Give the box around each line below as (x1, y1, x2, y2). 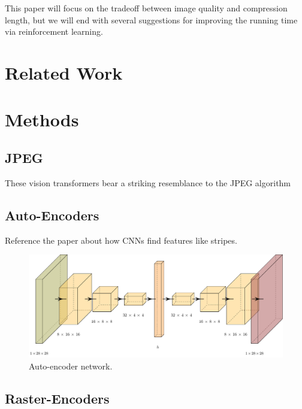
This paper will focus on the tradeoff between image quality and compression (5, 2, 288, 14)
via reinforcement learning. (5, 25, 103, 38)
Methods (5, 107, 79, 132)
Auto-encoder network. (29, 359, 113, 372)
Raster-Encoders (5, 389, 110, 407)
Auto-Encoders (5, 205, 99, 224)
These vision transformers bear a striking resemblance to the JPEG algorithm (5, 176, 291, 189)
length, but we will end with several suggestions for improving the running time (5, 13, 298, 26)
